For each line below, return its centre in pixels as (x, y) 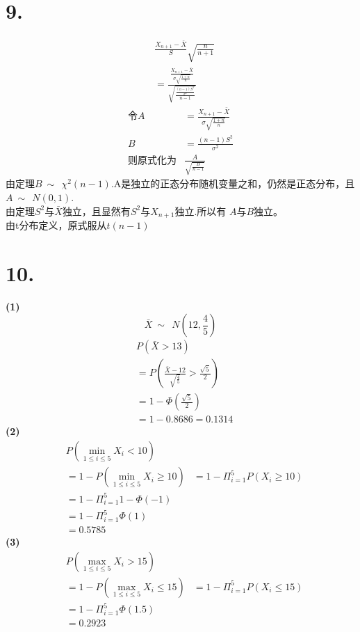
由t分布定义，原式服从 (56, 224)
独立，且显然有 (96, 211)
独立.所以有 (201, 211)
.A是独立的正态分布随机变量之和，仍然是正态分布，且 (233, 183)
